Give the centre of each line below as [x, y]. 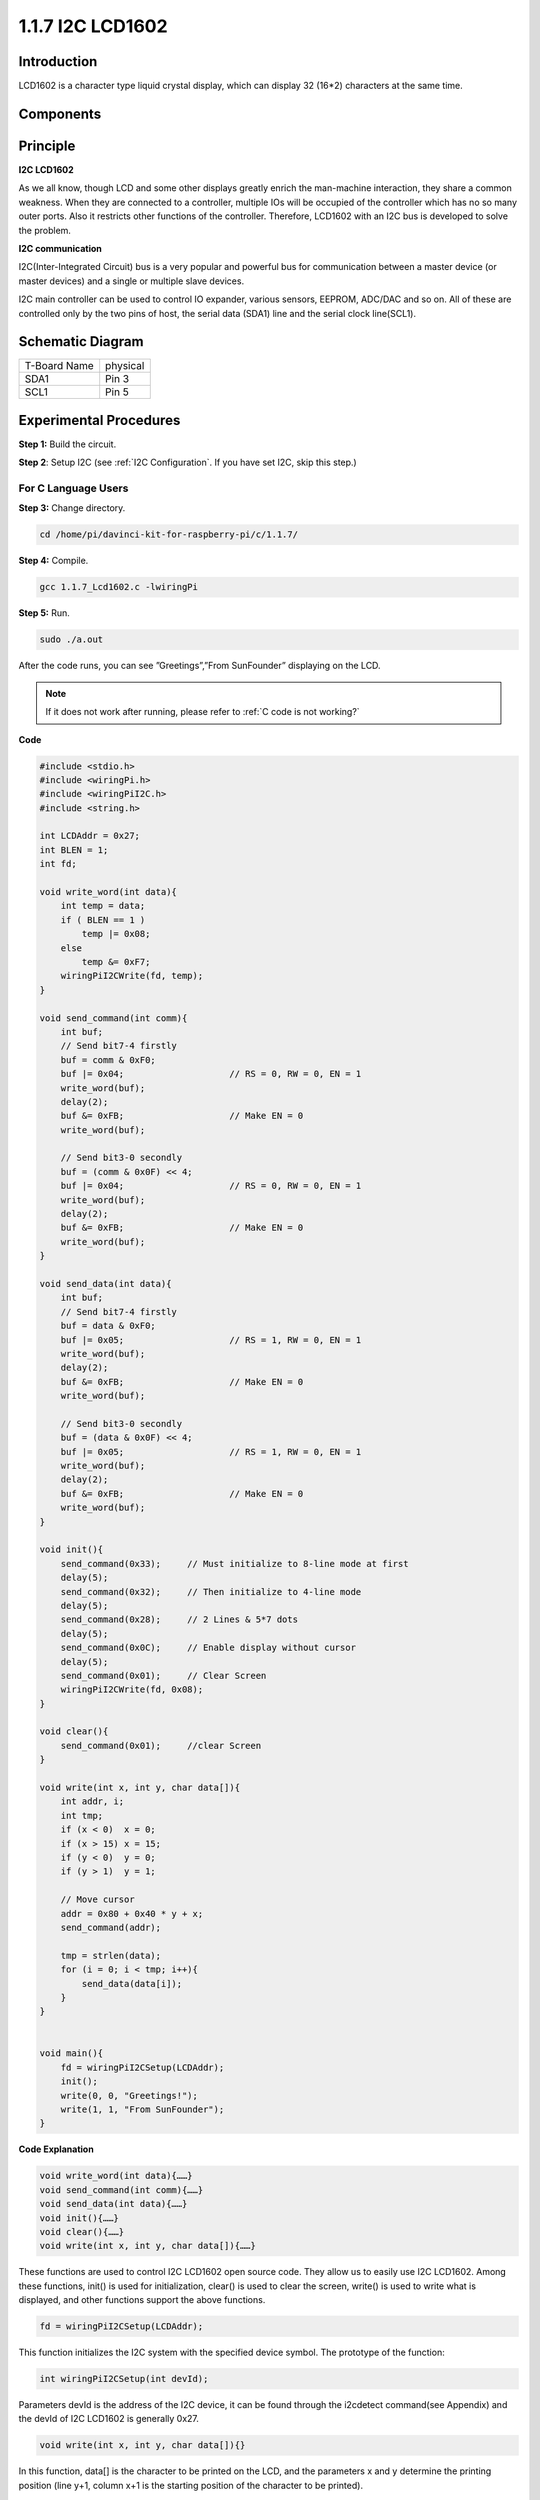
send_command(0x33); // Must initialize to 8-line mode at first [234, 1563]
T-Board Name [59, 366]
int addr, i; [92, 1801]
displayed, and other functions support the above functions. [142, 2300]
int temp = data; [103, 906]
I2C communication [60, 248]
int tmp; [82, 1815]
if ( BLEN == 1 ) [103, 919]
